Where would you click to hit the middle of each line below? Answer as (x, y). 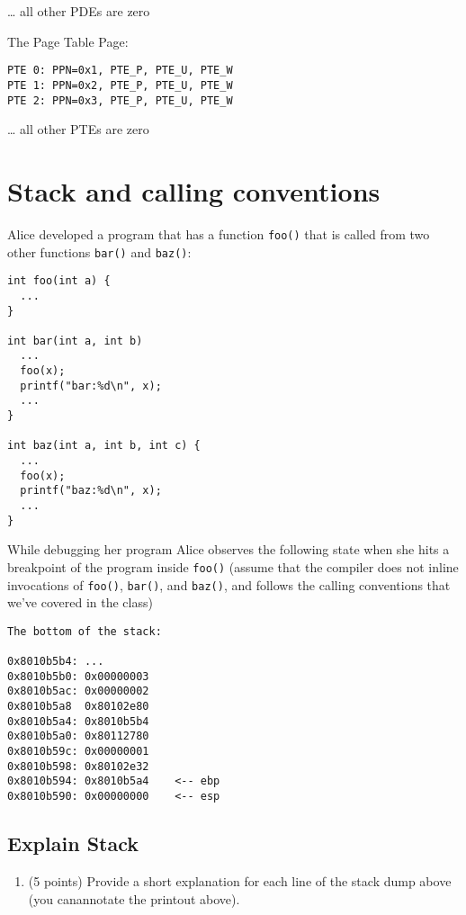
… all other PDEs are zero (79, 11)
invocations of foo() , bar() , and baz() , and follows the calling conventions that (229, 584)
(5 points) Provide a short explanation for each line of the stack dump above (240, 880)
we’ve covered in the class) (80, 602)
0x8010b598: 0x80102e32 (78, 766)
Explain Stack (73, 843)
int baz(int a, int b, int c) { (104, 446)
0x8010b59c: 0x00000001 (78, 752)
